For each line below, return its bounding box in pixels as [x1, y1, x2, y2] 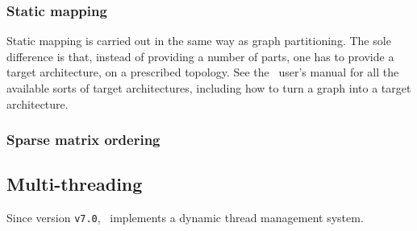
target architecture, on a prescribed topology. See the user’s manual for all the [6, 64, 399, 80]
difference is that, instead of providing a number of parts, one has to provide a [6, 47, 394, 64]
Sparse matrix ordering [6, 130, 161, 150]
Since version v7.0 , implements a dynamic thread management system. [6, 209, 364, 226]
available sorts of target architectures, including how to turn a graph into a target [6, 80, 411, 96]
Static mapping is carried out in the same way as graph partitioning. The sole [6, 32, 391, 49]
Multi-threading [6, 171, 143, 196]
